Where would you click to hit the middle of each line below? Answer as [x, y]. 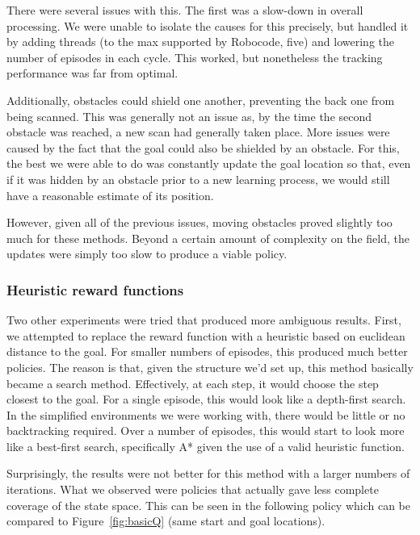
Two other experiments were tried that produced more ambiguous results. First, [204, 320]
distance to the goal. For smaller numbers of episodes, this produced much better [207, 351]
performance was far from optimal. [92, 73]
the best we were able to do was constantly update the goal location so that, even [209, 163]
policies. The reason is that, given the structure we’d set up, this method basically [210, 367]
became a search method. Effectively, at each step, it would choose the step [193, 383]
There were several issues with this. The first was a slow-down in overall [185, 10]
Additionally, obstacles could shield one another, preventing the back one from [201, 100]
